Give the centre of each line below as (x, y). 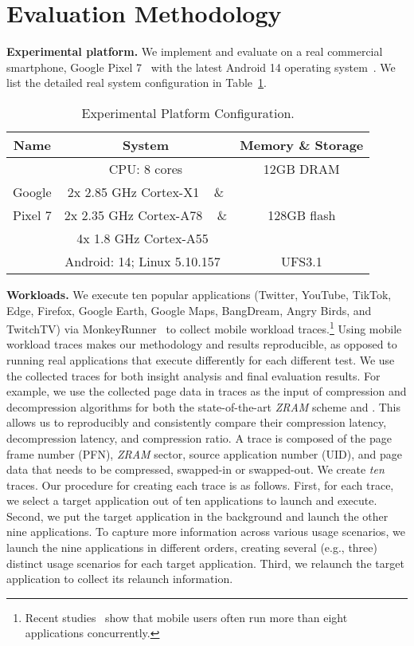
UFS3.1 (301, 261)
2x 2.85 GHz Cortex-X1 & (146, 191)
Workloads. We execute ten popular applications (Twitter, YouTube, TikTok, (199, 294)
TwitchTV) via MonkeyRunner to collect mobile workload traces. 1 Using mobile (204, 327)
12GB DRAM (301, 168)
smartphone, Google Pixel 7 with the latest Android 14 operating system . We (201, 67)
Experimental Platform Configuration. (188, 112)
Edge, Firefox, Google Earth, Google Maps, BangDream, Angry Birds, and (189, 310)
